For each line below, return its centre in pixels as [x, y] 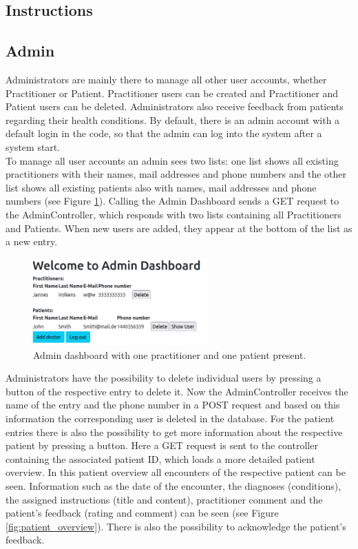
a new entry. [32, 241]
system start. [33, 146]
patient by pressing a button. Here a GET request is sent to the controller [162, 445]
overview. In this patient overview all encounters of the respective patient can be [176, 472]
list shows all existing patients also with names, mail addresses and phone [161, 187]
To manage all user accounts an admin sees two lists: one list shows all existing [172, 160]
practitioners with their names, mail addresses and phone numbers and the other [176, 174]
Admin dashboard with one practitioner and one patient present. [170, 354]
